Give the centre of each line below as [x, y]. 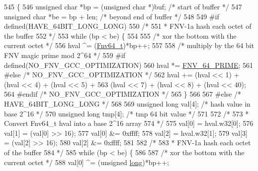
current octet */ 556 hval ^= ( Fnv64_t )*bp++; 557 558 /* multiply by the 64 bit [129, 45]
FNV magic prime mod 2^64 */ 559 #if [65, 55]
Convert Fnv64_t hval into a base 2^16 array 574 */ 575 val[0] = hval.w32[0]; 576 [129, 123]
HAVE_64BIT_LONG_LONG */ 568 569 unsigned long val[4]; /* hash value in [127, 103]
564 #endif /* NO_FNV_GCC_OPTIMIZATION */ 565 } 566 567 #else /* [123, 94]
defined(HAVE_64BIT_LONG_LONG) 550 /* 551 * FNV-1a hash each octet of [128, 26]
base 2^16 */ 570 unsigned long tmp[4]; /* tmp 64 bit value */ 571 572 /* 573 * [127, 113]
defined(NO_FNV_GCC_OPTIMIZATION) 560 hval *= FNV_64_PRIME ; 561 [129, 65]
